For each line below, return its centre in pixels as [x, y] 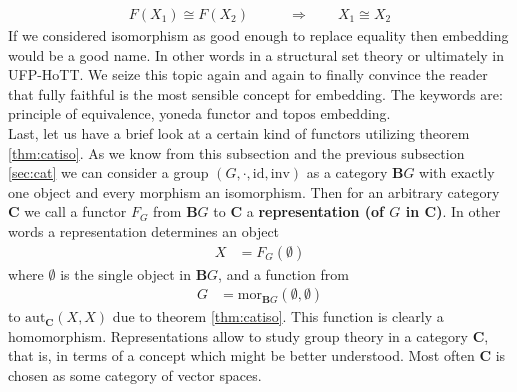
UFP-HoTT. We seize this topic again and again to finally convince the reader [248, 74]
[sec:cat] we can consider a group [108, 172]
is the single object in [125, 273]
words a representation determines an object [144, 230]
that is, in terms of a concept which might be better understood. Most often [241, 355]
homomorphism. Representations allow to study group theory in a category [238, 335]
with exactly [457, 172]
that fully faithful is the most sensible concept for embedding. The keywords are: [255, 93]
